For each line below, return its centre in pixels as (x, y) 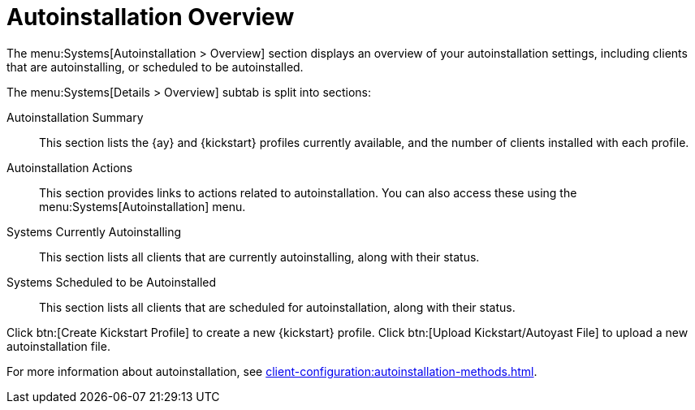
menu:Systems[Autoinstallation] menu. (142, 206)
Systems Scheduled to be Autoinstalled (112, 282)
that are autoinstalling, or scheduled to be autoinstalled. (155, 67)
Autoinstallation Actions (70, 167)
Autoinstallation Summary (75, 117)
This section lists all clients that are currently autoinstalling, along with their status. (259, 257)
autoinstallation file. (58, 346)
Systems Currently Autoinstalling (94, 231)
